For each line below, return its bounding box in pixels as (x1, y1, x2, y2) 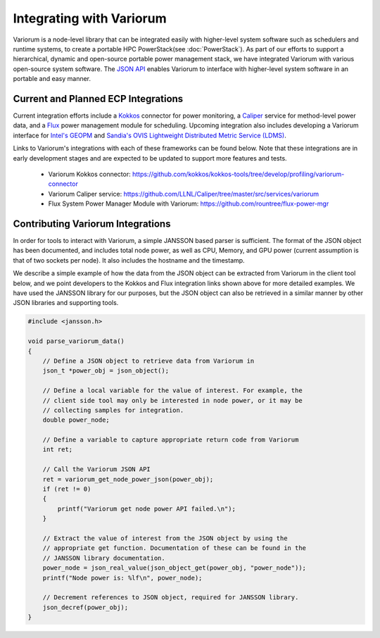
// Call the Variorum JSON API (42, 465, 151, 473)
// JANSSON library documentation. (42, 553, 165, 562)
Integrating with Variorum (13, 11, 167, 26)
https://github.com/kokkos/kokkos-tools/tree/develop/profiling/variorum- (132, 170, 345, 178)
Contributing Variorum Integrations (13, 218, 171, 230)
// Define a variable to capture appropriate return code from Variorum (42, 436, 299, 444)
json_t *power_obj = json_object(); (42, 367, 169, 375)
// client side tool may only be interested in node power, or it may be (42, 396, 303, 404)
